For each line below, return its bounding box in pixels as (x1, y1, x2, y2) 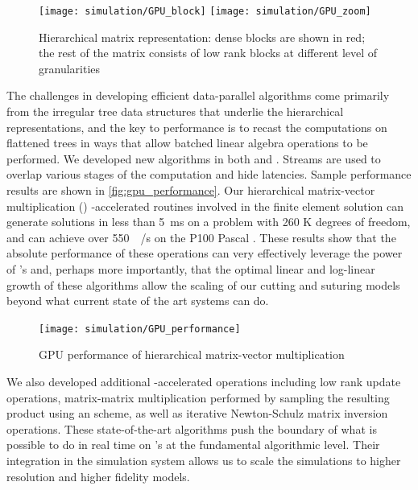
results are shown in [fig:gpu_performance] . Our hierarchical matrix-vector (6, 182, 375, 198)
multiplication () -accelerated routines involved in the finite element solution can (6, 197, 404, 214)
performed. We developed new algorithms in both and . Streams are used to (6, 150, 381, 167)
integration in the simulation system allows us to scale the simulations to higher (6, 451, 401, 468)
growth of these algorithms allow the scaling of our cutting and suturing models (6, 276, 400, 293)
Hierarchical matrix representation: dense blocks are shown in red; (39, 28, 366, 45)
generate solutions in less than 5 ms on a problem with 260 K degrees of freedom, (6, 213, 411, 230)
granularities (39, 60, 101, 76)
